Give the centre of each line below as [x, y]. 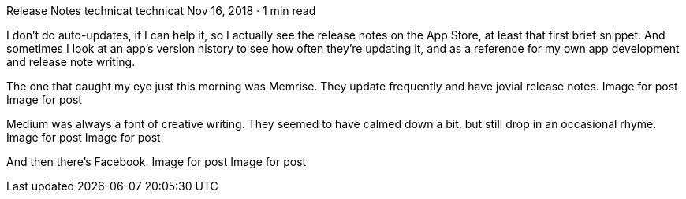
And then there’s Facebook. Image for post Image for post [157, 162]
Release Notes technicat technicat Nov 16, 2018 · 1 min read [161, 11]
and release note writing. [71, 62]
